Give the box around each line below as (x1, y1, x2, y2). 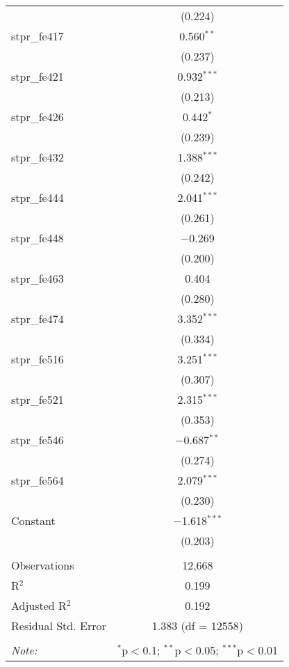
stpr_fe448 (11, 230, 64, 246)
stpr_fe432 (11, 149, 64, 165)
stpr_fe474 (11, 311, 64, 327)
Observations (11, 557, 74, 573)
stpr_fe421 (11, 68, 64, 84)
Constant (11, 512, 56, 528)
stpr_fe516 (11, 351, 64, 367)
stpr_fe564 (11, 472, 64, 488)
